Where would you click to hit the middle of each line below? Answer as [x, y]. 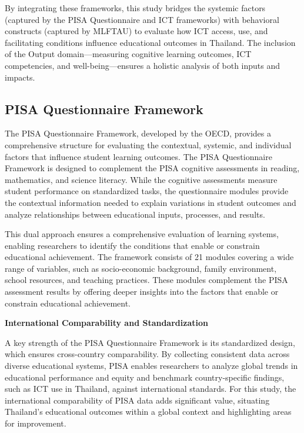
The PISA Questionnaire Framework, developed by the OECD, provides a [138, 133]
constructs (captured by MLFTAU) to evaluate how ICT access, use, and [136, 31]
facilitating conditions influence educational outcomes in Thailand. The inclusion [150, 42]
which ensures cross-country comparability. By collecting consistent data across [147, 354]
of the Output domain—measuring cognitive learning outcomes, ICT [128, 54]
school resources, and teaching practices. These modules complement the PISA [146, 280]
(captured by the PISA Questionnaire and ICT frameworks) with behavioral [142, 19]
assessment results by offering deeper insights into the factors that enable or [142, 292]
